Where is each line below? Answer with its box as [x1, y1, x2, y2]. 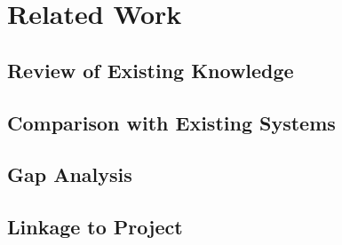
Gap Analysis [7, 161, 132, 188]
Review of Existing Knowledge [7, 56, 294, 83]
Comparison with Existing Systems [7, 108, 336, 136]
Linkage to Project [7, 213, 183, 241]
